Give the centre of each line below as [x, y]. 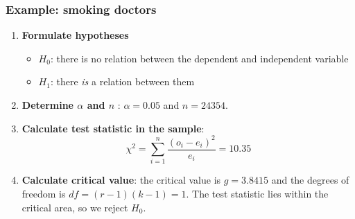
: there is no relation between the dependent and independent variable [199, 58]
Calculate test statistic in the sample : [113, 128]
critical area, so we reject [75, 207]
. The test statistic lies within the [257, 194]
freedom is [44, 194]
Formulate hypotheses [75, 35]
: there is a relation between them [122, 81]
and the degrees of [310, 180]
